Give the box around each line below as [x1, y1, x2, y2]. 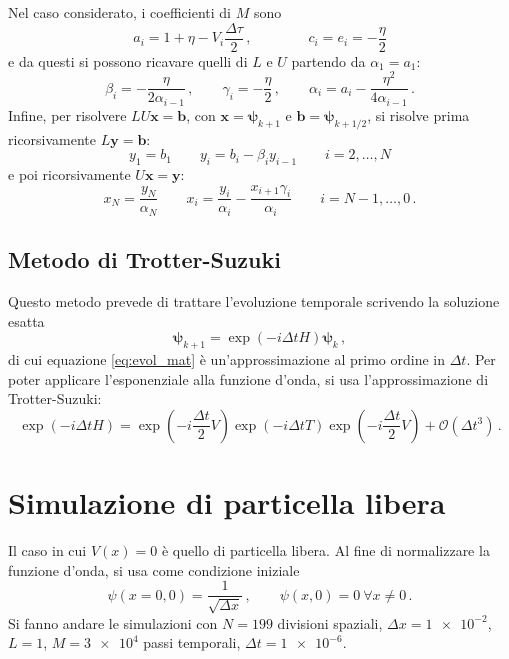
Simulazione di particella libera [8, 482, 446, 523]
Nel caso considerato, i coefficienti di [8, 2, 231, 22]
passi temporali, [143, 632, 241, 653]
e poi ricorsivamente [8, 164, 131, 185]
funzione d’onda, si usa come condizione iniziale [8, 559, 300, 580]
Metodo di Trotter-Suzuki [8, 244, 281, 275]
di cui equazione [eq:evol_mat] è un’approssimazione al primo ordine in [8, 349, 446, 370]
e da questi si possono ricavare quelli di [8, 50, 248, 71]
